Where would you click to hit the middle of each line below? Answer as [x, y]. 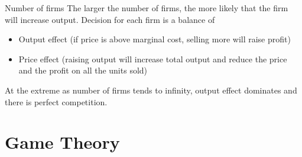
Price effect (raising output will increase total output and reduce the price [153, 59]
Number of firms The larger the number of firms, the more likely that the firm [147, 8]
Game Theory [62, 142]
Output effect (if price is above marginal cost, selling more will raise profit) [155, 39]
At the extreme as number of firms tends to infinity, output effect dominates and [151, 90]
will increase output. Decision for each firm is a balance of [110, 19]
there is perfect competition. [56, 101]
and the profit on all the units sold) [83, 70]
